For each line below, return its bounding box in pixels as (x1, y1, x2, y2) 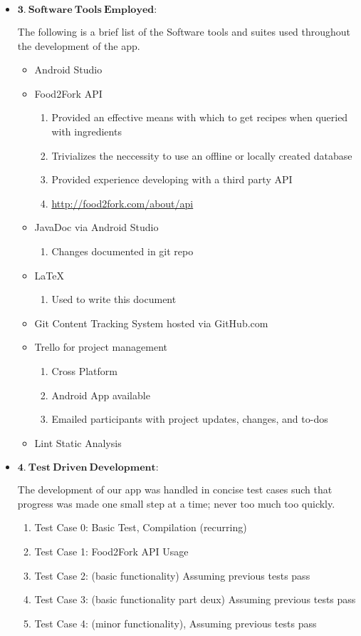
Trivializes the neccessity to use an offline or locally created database (51, 148, 352, 163)
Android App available (51, 387, 150, 402)
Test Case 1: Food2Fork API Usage (34, 544, 189, 559)
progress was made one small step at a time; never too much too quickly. (17, 496, 335, 511)
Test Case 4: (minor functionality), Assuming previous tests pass (34, 615, 317, 630)
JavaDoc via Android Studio (34, 220, 159, 235)
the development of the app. (17, 38, 140, 53)
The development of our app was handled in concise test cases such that (17, 482, 333, 497)
